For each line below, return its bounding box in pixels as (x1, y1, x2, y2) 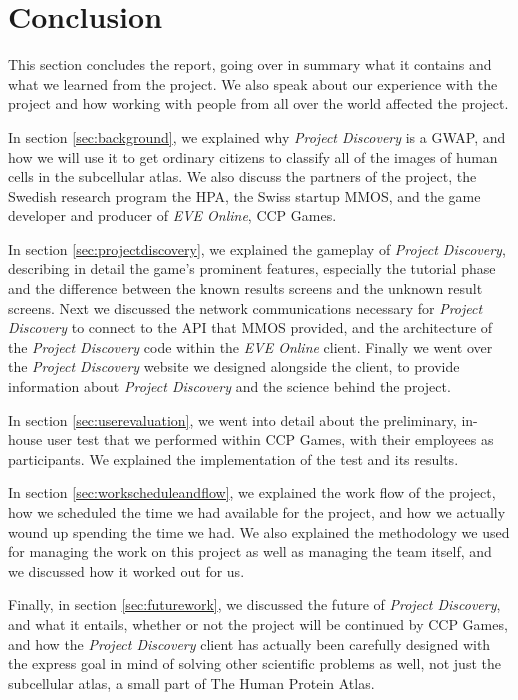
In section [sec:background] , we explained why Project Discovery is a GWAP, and (8, 126, 506, 147)
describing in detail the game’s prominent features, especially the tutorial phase (8, 258, 496, 279)
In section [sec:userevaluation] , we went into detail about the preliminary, (8, 409, 457, 430)
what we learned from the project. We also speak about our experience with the (8, 73, 498, 94)
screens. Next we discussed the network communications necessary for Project (8, 297, 483, 318)
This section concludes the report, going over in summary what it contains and (8, 54, 492, 75)
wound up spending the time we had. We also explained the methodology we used (8, 521, 510, 542)
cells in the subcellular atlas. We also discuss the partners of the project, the (8, 166, 477, 187)
